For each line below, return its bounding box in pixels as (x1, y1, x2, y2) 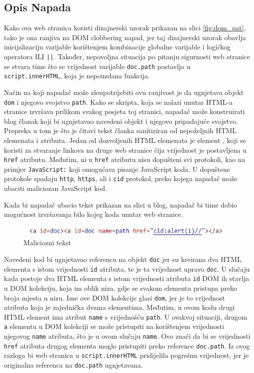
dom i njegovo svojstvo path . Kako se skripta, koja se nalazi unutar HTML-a (4, 96, 232, 107)
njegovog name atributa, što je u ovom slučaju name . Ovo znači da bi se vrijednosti (4, 331, 251, 341)
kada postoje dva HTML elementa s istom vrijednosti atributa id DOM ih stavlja (4, 273, 249, 283)
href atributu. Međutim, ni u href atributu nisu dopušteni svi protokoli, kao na (4, 154, 245, 164)
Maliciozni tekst (23, 237, 71, 248)
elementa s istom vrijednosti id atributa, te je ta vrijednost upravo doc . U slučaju (4, 263, 250, 274)
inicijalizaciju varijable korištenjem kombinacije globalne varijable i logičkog (4, 42, 231, 52)
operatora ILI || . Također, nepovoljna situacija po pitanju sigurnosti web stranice (4, 51, 250, 61)
